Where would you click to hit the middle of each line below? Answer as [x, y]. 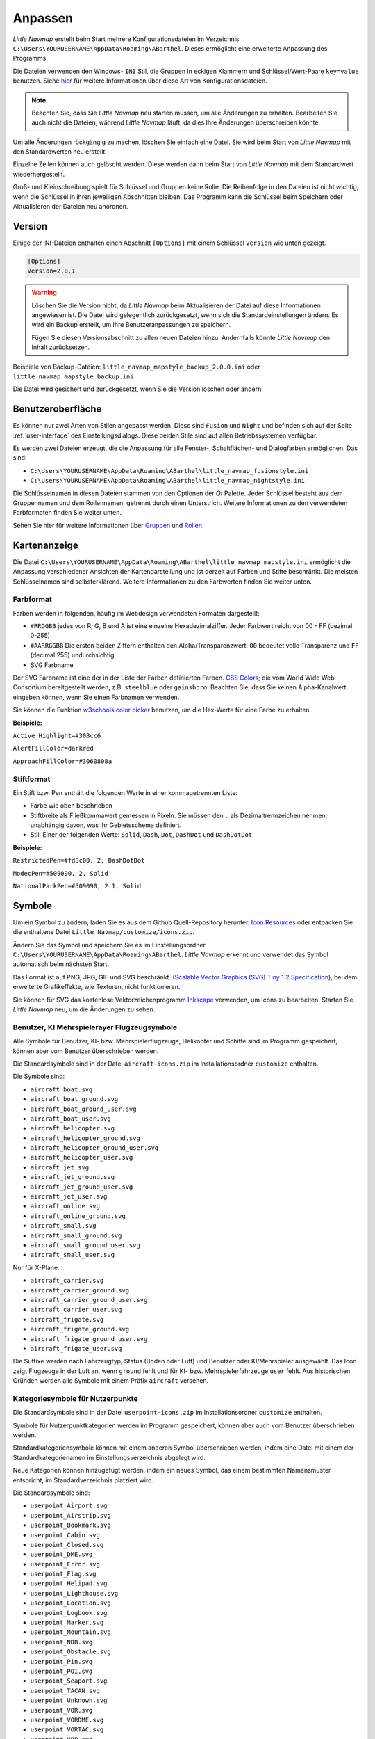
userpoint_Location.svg [70, 1603]
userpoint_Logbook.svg [69, 1613]
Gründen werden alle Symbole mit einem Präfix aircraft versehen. [111, 1381]
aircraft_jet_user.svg [69, 1197]
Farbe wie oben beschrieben [71, 806]
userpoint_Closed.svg [67, 1545]
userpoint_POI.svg [61, 1671]
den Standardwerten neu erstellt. [60, 152]
